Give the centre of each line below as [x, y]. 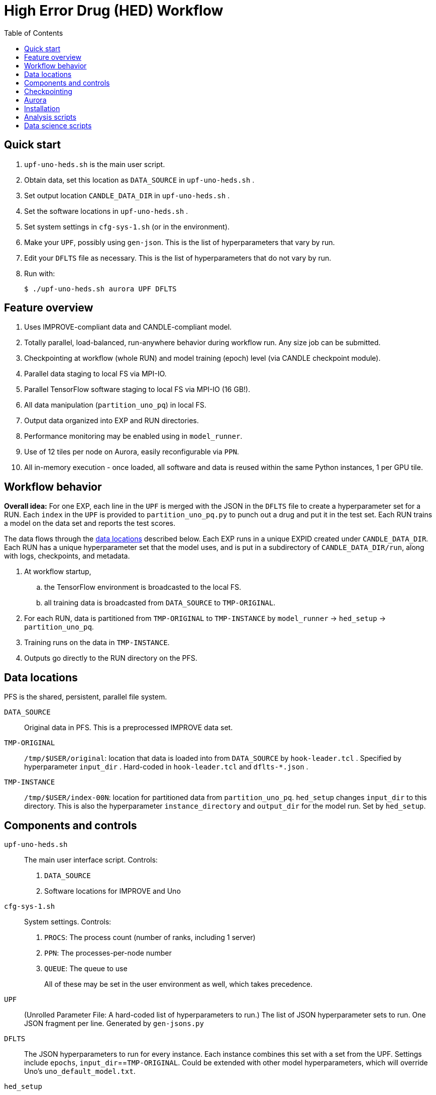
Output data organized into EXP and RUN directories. [112, 421]
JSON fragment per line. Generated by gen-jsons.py [114, 1023]
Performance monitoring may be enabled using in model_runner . [133, 436]
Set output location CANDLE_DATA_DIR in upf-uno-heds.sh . [127, 195]
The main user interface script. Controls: [91, 859]
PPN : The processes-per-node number [108, 953]
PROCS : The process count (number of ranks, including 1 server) [150, 937]
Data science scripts [58, 125]
